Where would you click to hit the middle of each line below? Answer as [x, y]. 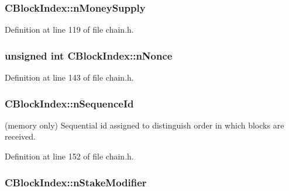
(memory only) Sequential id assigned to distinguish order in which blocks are [144, 125]
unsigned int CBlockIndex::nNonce [89, 55]
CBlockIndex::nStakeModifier [76, 182]
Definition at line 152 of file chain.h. [69, 156]
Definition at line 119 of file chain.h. [69, 29]
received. [20, 136]
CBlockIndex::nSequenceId [69, 103]
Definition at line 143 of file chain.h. [69, 77]
